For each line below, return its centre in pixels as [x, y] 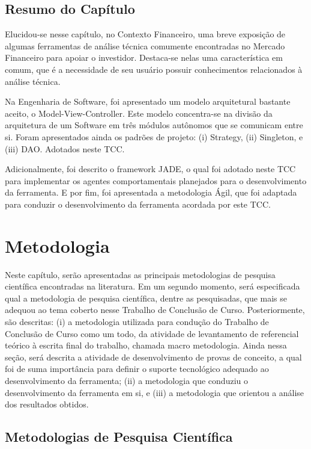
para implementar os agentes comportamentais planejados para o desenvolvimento [156, 180]
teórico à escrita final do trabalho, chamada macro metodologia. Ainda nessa [146, 345]
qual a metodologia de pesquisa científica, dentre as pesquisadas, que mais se [146, 298]
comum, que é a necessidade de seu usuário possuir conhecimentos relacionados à [154, 69]
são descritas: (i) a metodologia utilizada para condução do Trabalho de [137, 322]
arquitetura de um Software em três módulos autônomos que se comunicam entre [154, 125]
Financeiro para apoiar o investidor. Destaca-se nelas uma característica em [144, 57]
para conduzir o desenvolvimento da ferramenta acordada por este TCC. [138, 204]
